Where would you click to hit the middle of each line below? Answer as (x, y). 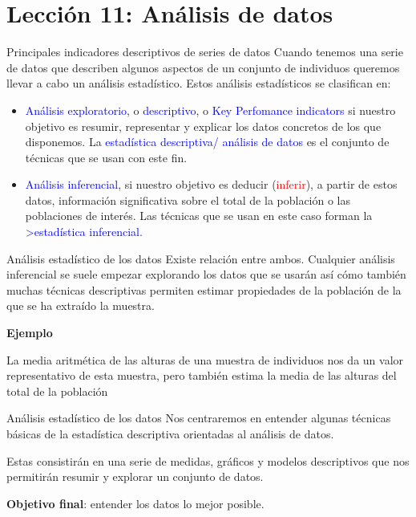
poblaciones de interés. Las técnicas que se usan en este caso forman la (199, 216)
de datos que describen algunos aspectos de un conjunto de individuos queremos (203, 67)
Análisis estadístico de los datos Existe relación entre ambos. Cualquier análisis (201, 258)
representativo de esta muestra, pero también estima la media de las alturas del (202, 375)
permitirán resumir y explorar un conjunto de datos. (135, 476)
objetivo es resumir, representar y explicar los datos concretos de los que (203, 126)
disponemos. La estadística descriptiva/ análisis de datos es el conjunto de (207, 142)
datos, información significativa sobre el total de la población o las (188, 199)
